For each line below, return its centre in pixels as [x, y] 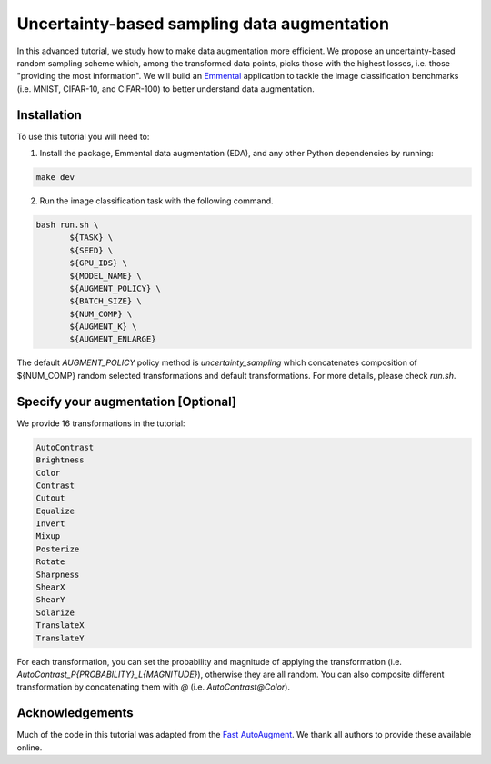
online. [30, 747]
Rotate [50, 562]
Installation [49, 115]
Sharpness [58, 574]
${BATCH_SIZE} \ [106, 301]
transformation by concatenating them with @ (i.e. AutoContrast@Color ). [154, 687]
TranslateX [60, 625]
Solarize [55, 612]
